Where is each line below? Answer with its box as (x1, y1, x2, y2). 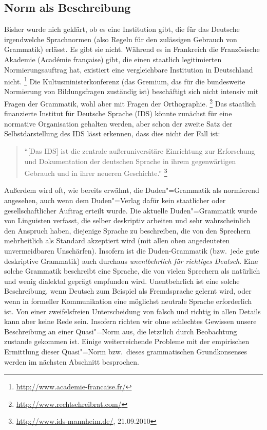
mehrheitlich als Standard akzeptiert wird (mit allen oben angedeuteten (4, 235, 230, 246)
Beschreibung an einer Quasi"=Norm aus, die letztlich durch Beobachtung (4, 326, 237, 336)
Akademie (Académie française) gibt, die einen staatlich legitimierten (4, 53, 222, 64)
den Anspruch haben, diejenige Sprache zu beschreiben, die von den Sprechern (4, 225, 251, 236)
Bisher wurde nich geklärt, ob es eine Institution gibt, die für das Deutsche (4, 24, 240, 34)
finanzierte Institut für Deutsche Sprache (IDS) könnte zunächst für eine (4, 108, 232, 119)
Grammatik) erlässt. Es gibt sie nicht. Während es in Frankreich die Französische (4, 44, 260, 55)
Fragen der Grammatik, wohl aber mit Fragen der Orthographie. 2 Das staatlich (4, 97, 256, 109)
